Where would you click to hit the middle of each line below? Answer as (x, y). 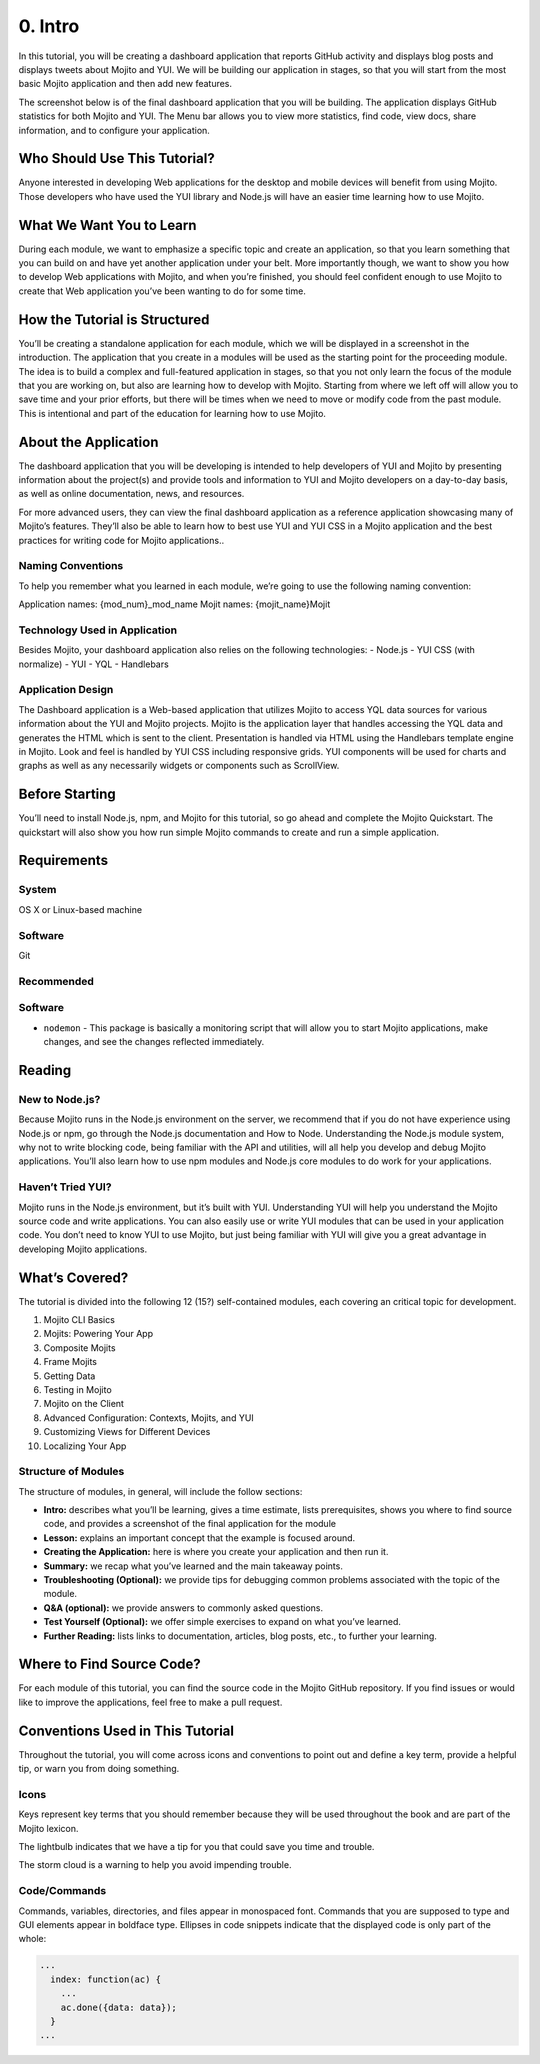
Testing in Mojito (77, 1389)
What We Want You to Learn (107, 225)
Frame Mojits (70, 1362)
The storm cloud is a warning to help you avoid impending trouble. (155, 1865)
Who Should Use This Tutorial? (116, 158)
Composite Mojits (79, 1347)
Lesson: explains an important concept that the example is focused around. (199, 1537)
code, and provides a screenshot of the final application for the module (190, 1524)
